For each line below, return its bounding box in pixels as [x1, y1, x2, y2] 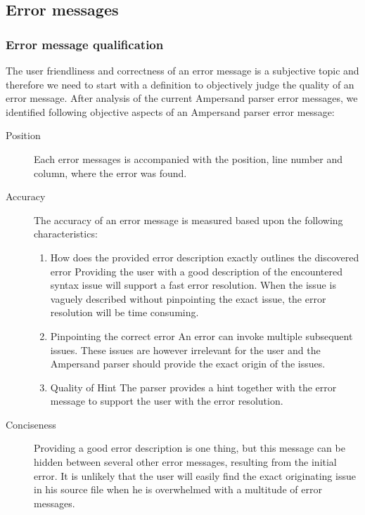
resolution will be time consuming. [50, 305, 199, 320]
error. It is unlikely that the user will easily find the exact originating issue [34, 468, 356, 483]
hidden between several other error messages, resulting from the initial [34, 455, 337, 469]
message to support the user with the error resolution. [50, 393, 283, 408]
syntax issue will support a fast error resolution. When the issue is [50, 278, 336, 292]
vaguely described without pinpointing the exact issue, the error [50, 291, 326, 306]
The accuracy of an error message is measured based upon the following [34, 212, 343, 227]
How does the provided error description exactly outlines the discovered [50, 249, 359, 264]
